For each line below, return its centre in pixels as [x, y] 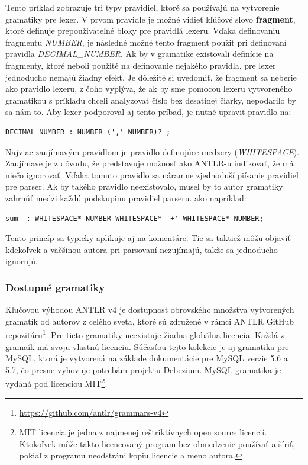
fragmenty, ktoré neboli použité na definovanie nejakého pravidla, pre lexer [141, 65]
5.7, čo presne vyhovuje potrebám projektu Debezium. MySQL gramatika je [143, 369]
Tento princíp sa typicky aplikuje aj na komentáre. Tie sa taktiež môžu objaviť [148, 238]
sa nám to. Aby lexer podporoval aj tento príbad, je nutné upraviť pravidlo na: [148, 112]
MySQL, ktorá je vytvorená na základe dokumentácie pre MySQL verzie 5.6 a [147, 358]
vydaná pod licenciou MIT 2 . [56, 382]
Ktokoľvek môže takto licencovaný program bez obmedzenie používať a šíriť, [157, 443]
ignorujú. [22, 261]
